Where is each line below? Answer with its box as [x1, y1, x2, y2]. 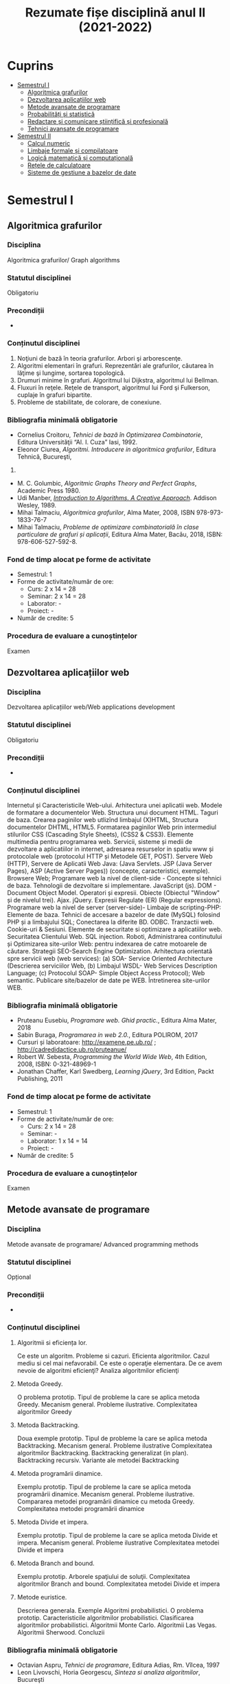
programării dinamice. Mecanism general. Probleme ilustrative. [16, 1490, 195, 1498]
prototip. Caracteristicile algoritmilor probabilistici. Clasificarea [16, 1613, 194, 1622]
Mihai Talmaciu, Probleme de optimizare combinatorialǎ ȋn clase [16, 523, 199, 531]
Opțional [7, 1273, 32, 1282]
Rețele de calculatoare [27, 161, 91, 169]
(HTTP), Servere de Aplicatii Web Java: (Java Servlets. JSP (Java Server [7, 860, 213, 868]
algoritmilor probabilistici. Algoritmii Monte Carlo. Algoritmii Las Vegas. [16, 1621, 218, 1629]
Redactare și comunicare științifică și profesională [27, 117, 168, 125]
